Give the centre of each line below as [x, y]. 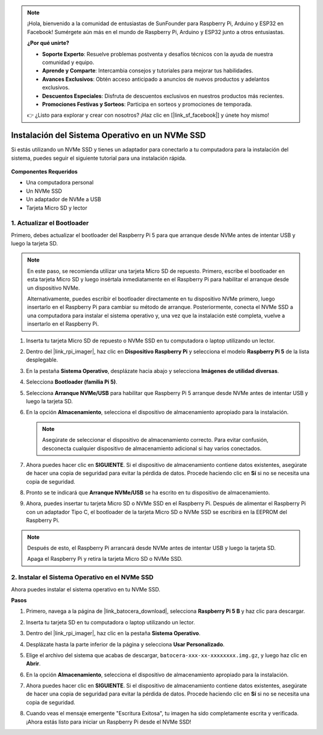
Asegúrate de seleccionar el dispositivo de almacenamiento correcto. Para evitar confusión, [155, 440]
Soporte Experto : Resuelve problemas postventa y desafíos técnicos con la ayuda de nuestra [158, 54]
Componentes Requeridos [44, 171]
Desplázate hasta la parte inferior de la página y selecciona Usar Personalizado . [125, 644]
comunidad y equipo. [68, 62]
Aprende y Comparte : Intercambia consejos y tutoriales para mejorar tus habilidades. [148, 71]
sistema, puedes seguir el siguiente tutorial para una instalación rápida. [99, 158]
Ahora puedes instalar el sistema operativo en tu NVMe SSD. [86, 589]
